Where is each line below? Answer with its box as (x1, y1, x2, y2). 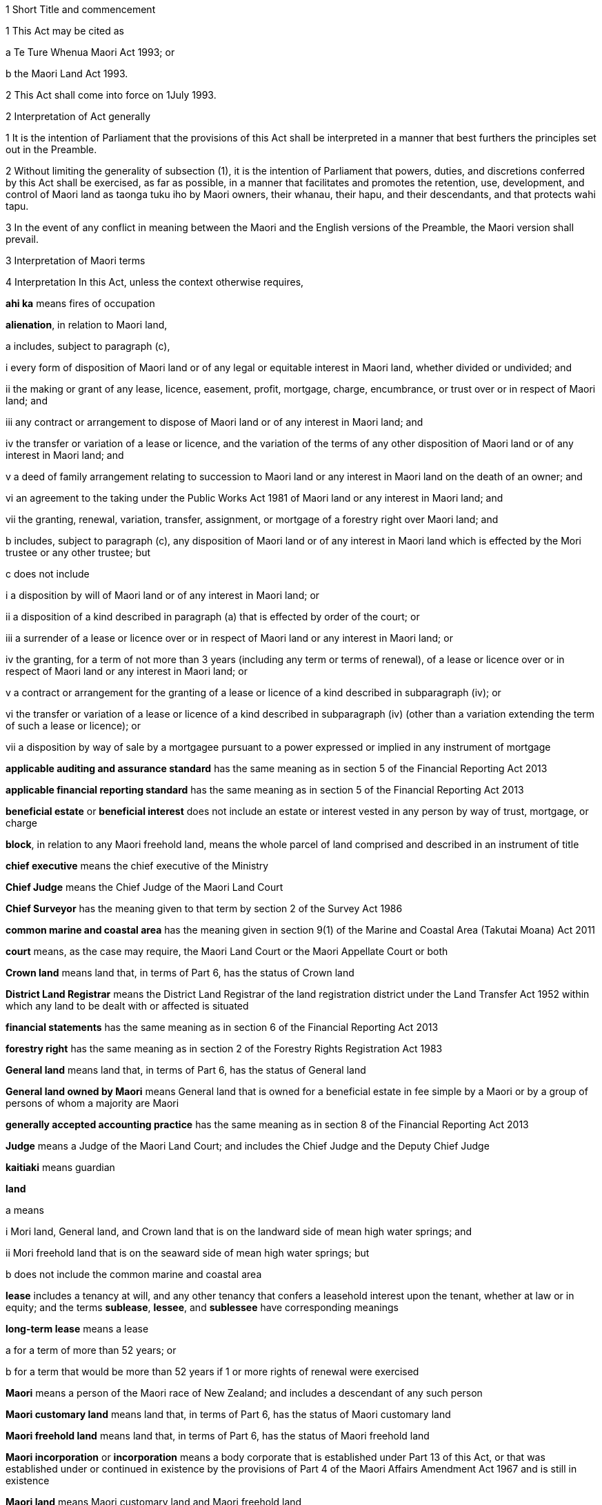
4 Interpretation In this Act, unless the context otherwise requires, (6, 276, 304, 288)
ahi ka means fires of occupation (6, 297, 155, 309)
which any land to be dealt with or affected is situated (6, 1000, 249, 1012)
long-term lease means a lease (6, 1323, 149, 1335)
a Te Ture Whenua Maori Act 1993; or (6, 46, 175, 58)
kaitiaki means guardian (6, 1161, 115, 1173)
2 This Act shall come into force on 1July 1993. (6, 89, 217, 101)
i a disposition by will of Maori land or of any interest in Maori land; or (6, 589, 320, 601)
